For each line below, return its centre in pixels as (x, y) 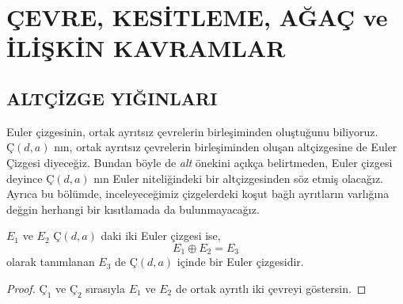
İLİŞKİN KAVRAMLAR (146, 48)
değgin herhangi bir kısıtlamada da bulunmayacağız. (133, 209)
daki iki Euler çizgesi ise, (161, 236)
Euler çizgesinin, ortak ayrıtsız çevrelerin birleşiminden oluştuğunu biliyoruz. (192, 131)
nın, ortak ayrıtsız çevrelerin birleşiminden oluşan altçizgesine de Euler (226, 147)
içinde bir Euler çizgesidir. (240, 262)
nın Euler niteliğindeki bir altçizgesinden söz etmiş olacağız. (239, 178)
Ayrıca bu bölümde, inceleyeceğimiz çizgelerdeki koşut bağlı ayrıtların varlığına (198, 194)
